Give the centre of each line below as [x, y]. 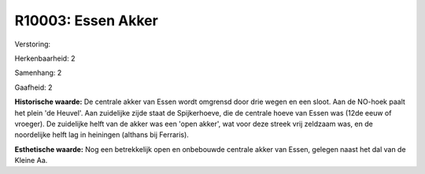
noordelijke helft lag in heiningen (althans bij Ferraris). [102, 135]
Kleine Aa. [31, 161]
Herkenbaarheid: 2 [45, 58]
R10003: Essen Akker [87, 20]
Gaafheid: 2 [33, 87]
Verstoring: [33, 44]
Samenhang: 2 [38, 73]
